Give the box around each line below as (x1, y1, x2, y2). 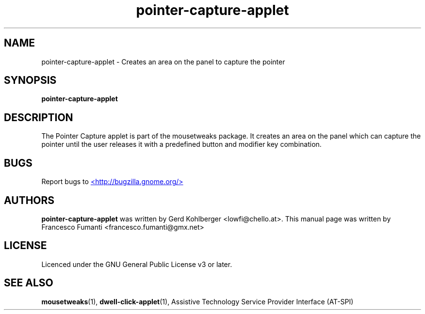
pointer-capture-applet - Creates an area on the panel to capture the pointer (41, 57, 285, 66)
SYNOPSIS (4, 74, 57, 87)
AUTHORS (4, 194, 55, 206)
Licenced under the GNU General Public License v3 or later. (41, 260, 232, 268)
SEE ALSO (4, 277, 53, 289)
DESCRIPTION (4, 111, 73, 124)
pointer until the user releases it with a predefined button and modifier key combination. (41, 140, 322, 149)
